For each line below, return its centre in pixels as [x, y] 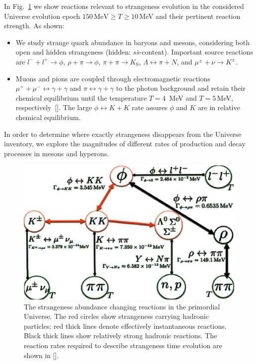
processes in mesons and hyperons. [57, 153]
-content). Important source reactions [196, 52]
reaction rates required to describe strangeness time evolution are [123, 345]
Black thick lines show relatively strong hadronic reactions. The [121, 335]
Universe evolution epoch [42, 16]
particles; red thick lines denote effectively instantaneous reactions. [125, 326]
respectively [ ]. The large [54, 107]
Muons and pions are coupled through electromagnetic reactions [113, 78]
